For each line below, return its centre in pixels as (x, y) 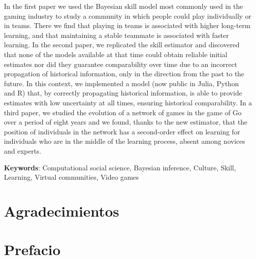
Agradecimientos (62, 210)
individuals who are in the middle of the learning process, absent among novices (125, 141)
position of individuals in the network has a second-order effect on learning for (122, 131)
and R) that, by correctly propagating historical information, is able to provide (123, 93)
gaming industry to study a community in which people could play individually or (128, 16)
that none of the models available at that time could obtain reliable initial (116, 54)
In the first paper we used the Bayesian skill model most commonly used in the (124, 6)
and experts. (23, 150)
